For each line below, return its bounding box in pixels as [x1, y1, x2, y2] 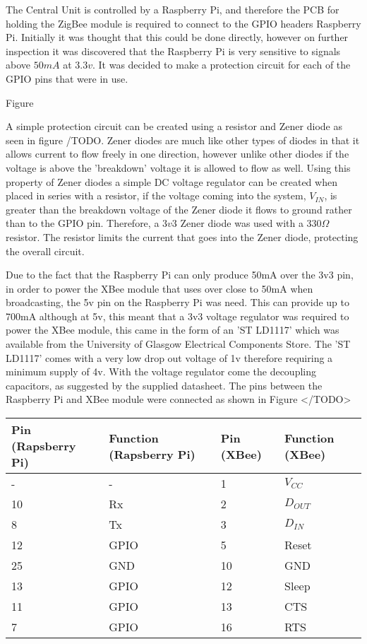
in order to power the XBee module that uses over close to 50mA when [6, 281, 313, 295]
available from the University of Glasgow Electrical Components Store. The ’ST [6, 336, 351, 351]
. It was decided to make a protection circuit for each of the [92, 57, 351, 72]
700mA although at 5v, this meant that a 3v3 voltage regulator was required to [6, 308, 349, 323]
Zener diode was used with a [180, 216, 303, 230]
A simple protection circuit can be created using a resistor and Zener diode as [6, 119, 342, 134]
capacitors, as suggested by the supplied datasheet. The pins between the [6, 377, 323, 392]
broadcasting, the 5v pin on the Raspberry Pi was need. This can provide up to [6, 295, 349, 310]
